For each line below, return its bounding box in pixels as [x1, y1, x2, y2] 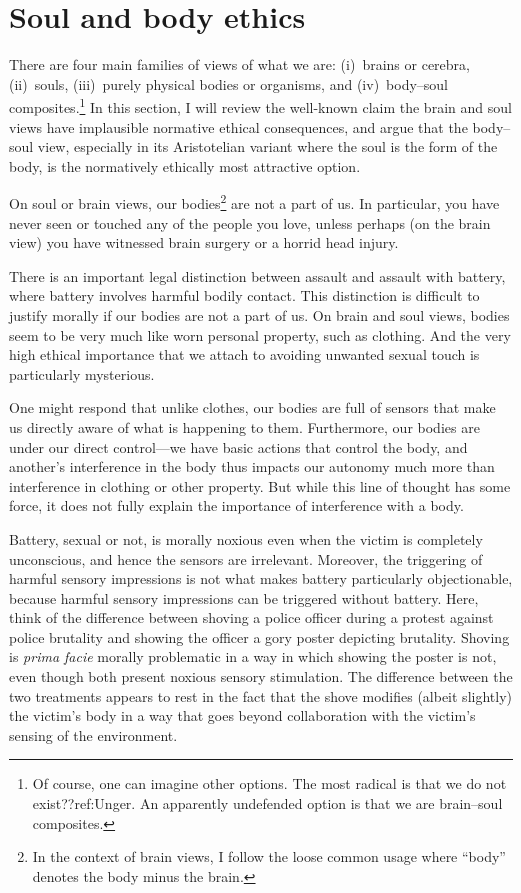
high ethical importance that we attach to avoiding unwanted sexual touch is [9, 344, 480, 365]
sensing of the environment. [9, 724, 178, 745]
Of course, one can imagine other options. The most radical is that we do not [32, 773, 507, 794]
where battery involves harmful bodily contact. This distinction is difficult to [9, 285, 480, 306]
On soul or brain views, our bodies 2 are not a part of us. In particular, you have [9, 190, 500, 213]
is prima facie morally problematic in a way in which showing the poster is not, [9, 646, 497, 667]
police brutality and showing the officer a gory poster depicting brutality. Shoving [9, 626, 510, 647]
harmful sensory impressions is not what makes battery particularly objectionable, [9, 568, 513, 589]
